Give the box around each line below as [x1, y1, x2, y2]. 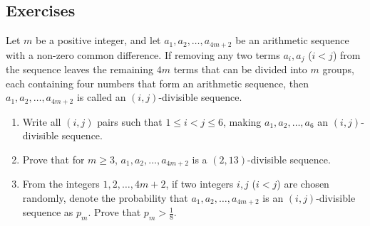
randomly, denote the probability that [22, 190, 188, 205]
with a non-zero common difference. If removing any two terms [6, 47, 280, 62]
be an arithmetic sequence [235, 33, 349, 48]
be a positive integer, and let [36, 33, 161, 48]
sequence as [22, 205, 73, 220]
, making [223, 114, 262, 129]
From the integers [22, 176, 100, 191]
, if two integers [165, 176, 234, 191]
